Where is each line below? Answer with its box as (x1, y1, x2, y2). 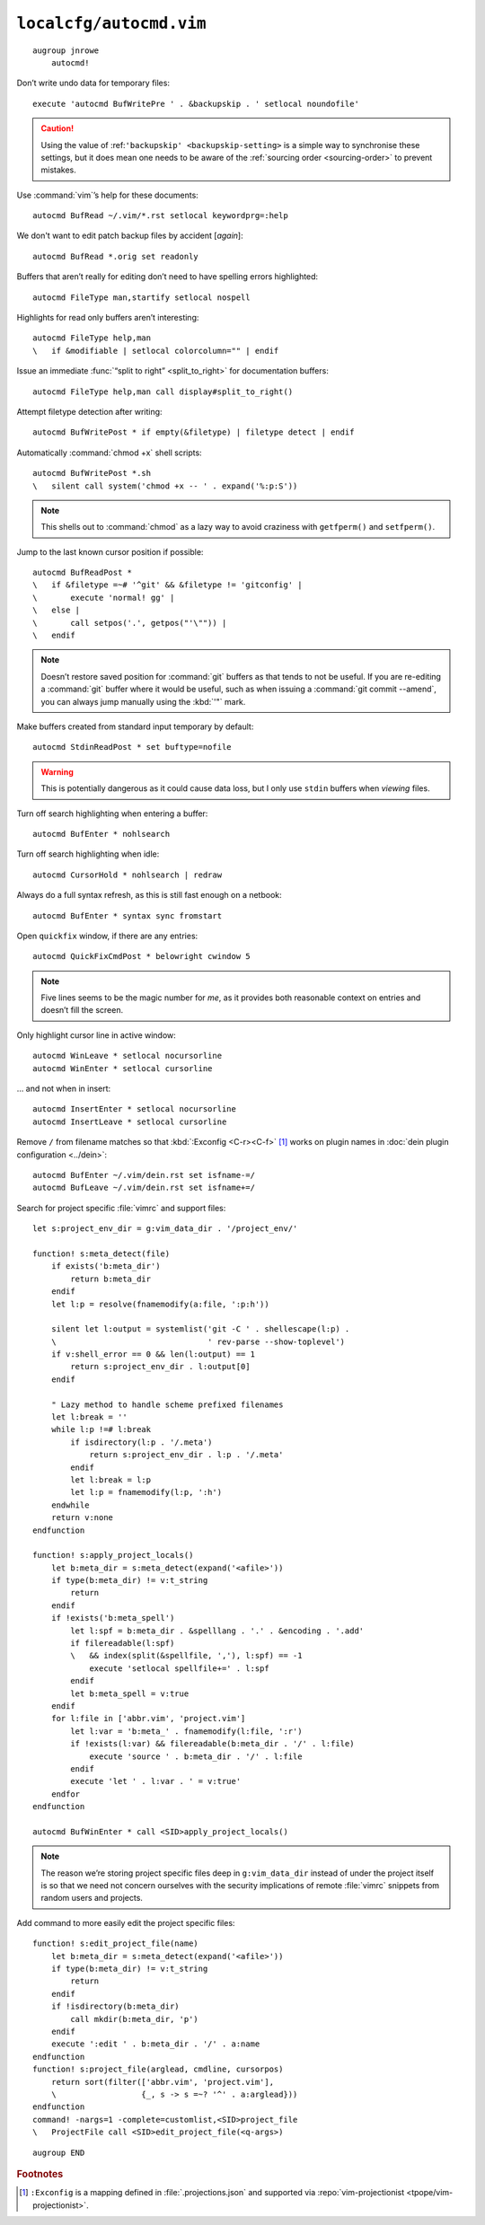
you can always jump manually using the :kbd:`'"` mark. (40, 696, 246, 707)
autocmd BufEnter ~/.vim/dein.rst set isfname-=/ (32, 1170, 256, 1180)
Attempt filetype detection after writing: (16, 406, 163, 417)
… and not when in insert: (16, 1083, 111, 1095)
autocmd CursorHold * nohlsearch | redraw (32, 869, 223, 880)
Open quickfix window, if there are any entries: (16, 930, 198, 941)
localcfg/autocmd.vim (16, 13, 207, 33)
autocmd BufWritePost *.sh (32, 468, 152, 479)
